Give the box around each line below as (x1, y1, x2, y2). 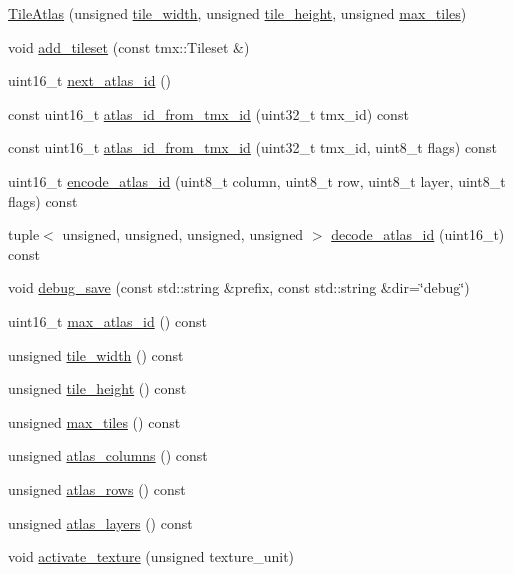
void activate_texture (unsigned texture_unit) (8, 546, 295, 567)
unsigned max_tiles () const (8, 411, 181, 432)
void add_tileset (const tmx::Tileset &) (8, 36, 250, 57)
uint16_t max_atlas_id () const (8, 310, 207, 331)
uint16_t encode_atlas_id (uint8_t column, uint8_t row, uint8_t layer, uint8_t (8, 170, 506, 191)
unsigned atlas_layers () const (8, 512, 193, 533)
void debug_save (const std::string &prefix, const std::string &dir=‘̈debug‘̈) (8, 277, 470, 298)
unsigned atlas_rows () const (8, 478, 186, 499)
